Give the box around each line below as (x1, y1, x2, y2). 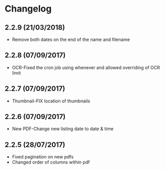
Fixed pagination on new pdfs (12, 154, 74, 160)
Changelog (5, 3, 52, 15)
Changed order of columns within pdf (12, 159, 90, 165)
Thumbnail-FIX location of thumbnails (12, 98, 91, 104)
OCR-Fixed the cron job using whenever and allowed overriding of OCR (12, 64, 160, 71)
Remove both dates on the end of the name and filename (12, 36, 130, 42)
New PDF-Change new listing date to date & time (12, 126, 114, 132)
